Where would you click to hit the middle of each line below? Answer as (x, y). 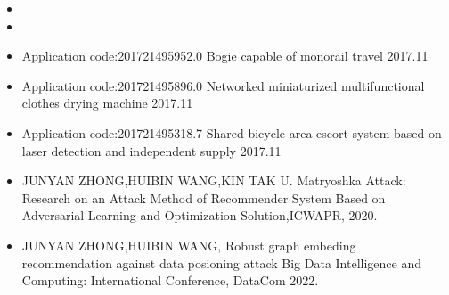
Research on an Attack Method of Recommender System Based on (204, 197)
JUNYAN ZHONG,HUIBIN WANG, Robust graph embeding (189, 245)
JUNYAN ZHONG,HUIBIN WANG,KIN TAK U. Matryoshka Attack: (214, 180)
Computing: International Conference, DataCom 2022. (170, 280)
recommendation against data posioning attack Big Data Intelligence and (221, 262)
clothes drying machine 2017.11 (107, 103)
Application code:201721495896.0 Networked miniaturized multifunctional (223, 85)
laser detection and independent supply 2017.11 (151, 150)
